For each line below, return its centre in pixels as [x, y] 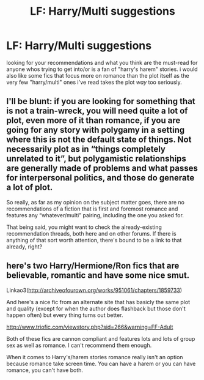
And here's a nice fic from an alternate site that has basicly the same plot [98, 302]
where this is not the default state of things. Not [99, 140]
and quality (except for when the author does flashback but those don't [96, 308]
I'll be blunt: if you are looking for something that [101, 101]
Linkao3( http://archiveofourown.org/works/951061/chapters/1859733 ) [94, 290]
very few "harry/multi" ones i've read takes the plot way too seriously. [94, 82]
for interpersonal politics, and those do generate [100, 178]
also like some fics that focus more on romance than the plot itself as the [98, 75]
